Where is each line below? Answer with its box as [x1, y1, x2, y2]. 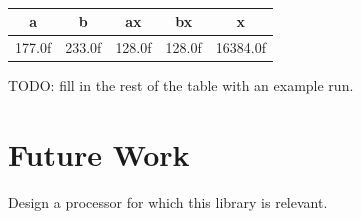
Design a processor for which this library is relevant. [8, 191, 328, 212]
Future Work [8, 133, 190, 174]
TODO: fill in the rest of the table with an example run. [8, 75, 354, 96]
